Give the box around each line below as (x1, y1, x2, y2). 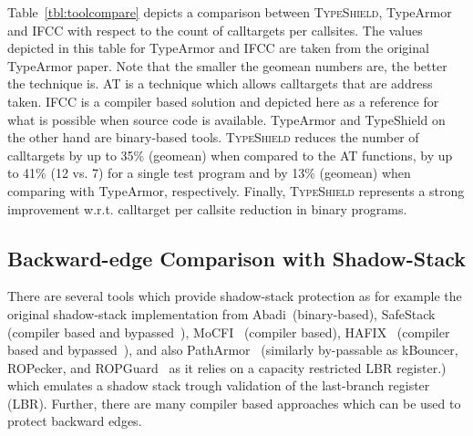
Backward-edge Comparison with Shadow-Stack (7, 244, 467, 272)
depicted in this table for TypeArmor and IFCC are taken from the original (7, 38, 429, 57)
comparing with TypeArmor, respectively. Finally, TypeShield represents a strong (7, 181, 465, 200)
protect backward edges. (7, 411, 142, 431)
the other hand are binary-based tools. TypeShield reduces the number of (7, 128, 419, 147)
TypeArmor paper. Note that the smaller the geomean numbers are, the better (7, 56, 447, 75)
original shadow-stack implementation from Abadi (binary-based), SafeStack (7, 304, 436, 323)
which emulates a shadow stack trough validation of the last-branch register (7, 376, 430, 395)
